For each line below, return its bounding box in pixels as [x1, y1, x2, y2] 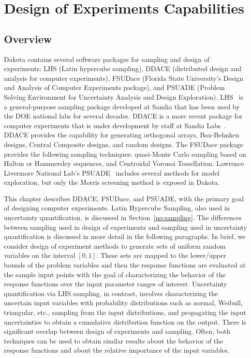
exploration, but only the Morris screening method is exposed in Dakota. [4, 177, 220, 187]
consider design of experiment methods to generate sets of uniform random [4, 240, 226, 251]
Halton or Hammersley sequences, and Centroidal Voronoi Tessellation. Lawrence [4, 158, 244, 168]
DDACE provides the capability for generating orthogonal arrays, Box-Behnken [4, 130, 239, 140]
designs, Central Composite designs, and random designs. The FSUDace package [4, 139, 243, 149]
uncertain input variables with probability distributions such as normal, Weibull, [4, 298, 243, 308]
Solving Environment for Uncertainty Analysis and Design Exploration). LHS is [4, 91, 244, 102]
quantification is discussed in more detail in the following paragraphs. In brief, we [4, 231, 246, 241]
